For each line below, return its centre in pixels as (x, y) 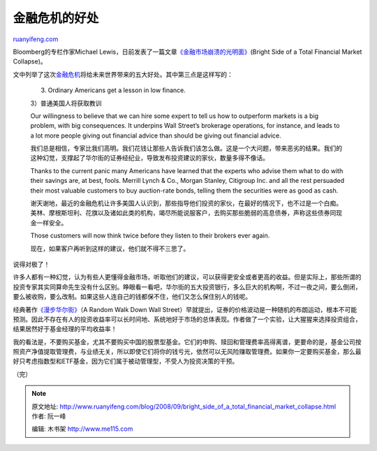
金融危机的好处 (56, 18)
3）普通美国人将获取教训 (66, 103)
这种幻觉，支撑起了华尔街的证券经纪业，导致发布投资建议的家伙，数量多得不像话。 (149, 158)
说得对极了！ (31, 264)
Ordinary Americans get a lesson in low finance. (117, 90)
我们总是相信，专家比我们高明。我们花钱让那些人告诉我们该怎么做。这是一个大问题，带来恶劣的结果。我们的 (186, 148)
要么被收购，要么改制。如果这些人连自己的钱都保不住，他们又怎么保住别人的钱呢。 (132, 297)
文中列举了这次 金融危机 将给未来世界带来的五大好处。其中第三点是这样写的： (123, 74)
